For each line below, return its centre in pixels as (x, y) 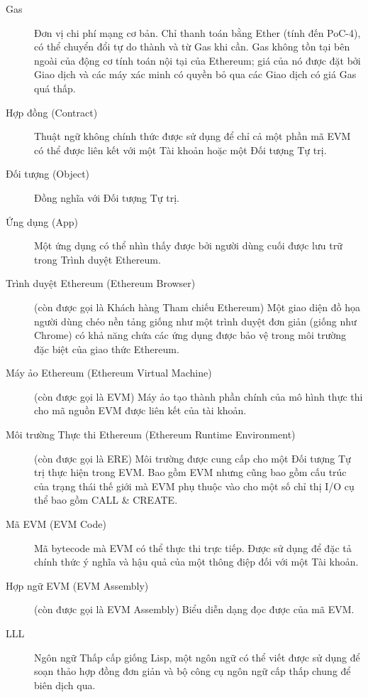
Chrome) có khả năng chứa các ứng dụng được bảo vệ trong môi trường (190, 335)
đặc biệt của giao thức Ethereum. (107, 348)
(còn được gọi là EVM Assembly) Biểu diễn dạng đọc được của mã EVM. (194, 609)
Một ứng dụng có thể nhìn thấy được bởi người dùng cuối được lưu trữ (188, 245)
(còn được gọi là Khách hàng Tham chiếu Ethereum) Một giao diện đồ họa (197, 307)
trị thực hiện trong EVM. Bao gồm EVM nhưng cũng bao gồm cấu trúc (190, 472)
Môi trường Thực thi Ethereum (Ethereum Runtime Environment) (151, 434)
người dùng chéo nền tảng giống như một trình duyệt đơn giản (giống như (195, 321)
